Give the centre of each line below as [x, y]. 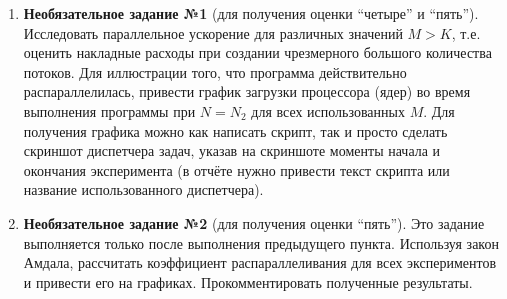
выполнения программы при [109, 110]
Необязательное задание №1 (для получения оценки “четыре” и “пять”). [251, 13]
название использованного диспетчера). [143, 189]
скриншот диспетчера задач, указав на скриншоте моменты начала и [232, 150]
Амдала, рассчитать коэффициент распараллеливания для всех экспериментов [260, 262]
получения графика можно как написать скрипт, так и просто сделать [235, 130]
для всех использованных [328, 110]
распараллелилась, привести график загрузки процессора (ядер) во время [247, 91]
